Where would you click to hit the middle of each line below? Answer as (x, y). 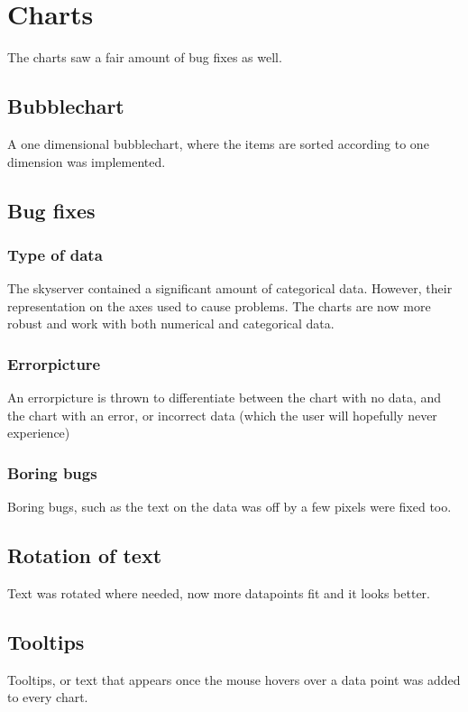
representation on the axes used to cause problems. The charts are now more (219, 305)
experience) (39, 433)
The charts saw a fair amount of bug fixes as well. (145, 57)
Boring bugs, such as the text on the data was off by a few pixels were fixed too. (229, 507)
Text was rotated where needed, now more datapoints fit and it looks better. (219, 592)
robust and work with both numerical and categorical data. (171, 324)
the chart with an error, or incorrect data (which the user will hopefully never (222, 415)
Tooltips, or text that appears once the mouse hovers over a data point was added (234, 679)
